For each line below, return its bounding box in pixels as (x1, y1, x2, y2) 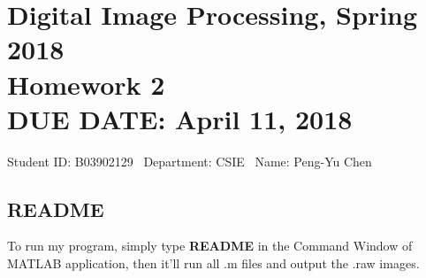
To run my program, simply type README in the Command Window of (7, 236, 413, 255)
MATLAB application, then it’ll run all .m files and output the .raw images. (7, 254, 420, 273)
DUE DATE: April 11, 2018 (7, 100, 353, 136)
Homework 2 (7, 66, 165, 102)
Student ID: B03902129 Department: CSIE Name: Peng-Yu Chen (7, 151, 372, 170)
